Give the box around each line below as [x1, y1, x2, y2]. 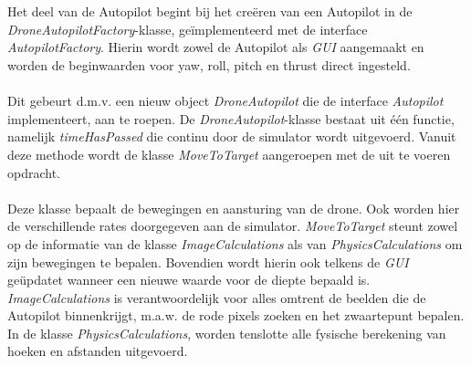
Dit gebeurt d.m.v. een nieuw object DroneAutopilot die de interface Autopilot [7, 91, 444, 110]
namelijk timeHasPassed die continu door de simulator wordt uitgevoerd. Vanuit [7, 127, 456, 146]
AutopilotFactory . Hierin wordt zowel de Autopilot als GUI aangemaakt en [7, 37, 424, 57]
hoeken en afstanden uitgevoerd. [7, 341, 188, 361]
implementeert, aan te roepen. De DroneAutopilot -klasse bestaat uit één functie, [7, 109, 455, 128]
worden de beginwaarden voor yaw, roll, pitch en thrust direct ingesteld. [7, 55, 411, 74]
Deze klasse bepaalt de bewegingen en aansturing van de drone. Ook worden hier [7, 198, 460, 217]
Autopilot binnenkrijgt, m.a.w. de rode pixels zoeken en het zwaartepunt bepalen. [7, 306, 465, 325]
